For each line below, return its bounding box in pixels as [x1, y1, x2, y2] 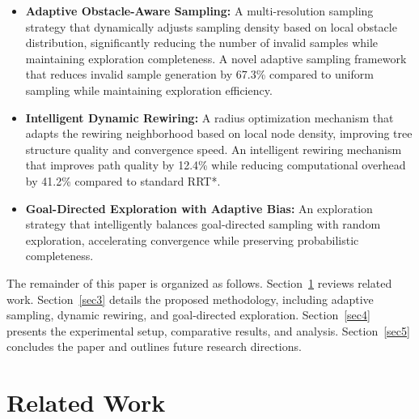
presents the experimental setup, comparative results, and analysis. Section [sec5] [6, 322, 410, 339]
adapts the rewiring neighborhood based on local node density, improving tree [25, 125, 413, 142]
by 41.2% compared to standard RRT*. [25, 172, 221, 189]
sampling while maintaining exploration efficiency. [25, 81, 273, 98]
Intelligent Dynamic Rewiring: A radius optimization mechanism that [25, 109, 394, 126]
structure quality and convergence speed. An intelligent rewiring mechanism [25, 140, 402, 157]
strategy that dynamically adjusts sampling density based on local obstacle [25, 18, 397, 35]
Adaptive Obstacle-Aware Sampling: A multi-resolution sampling [25, 2, 374, 19]
